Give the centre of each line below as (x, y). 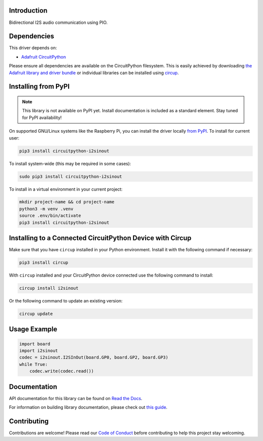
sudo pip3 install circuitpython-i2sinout (71, 176)
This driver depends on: (33, 48)
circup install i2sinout (49, 288)
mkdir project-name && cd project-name (67, 202)
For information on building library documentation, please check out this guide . (88, 407)
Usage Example (33, 329)
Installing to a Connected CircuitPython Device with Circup (100, 238)
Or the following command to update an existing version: (66, 301)
